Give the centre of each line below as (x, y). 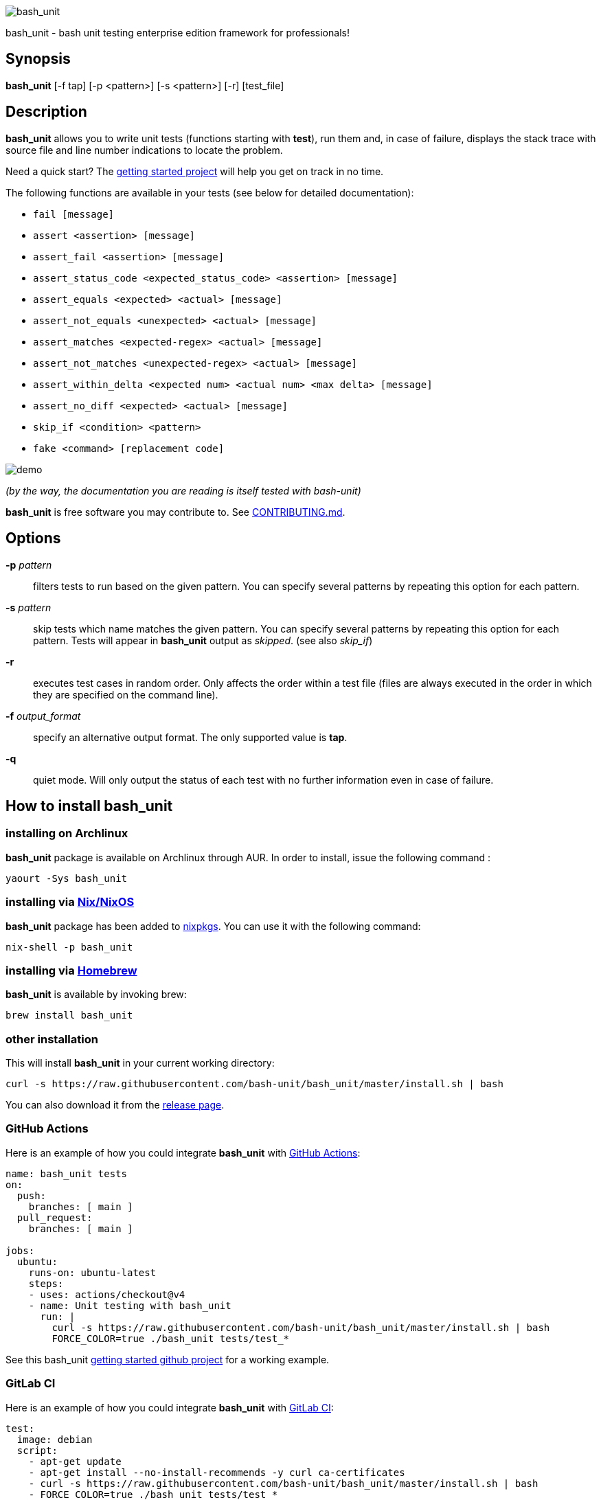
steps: (46, 1283)
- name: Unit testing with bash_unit (130, 1305)
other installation (52, 1039)
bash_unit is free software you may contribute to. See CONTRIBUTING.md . (175, 512)
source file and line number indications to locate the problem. (144, 150)
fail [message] (74, 214)
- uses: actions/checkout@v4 (107, 1294)
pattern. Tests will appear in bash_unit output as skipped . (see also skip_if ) (203, 640)
